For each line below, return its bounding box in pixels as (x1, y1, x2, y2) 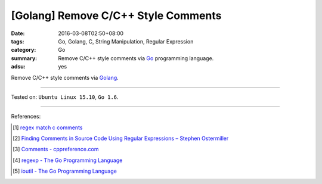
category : (11, 46, 36, 54)
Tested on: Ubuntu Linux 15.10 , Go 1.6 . (11, 93, 119, 101)
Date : (11, 30, 25, 37)
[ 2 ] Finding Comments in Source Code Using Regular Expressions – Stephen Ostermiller (13, 135, 229, 142)
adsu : (11, 63, 26, 70)
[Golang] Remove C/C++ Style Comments (11, 9, 222, 22)
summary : (11, 54, 38, 62)
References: (11, 113, 41, 120)
